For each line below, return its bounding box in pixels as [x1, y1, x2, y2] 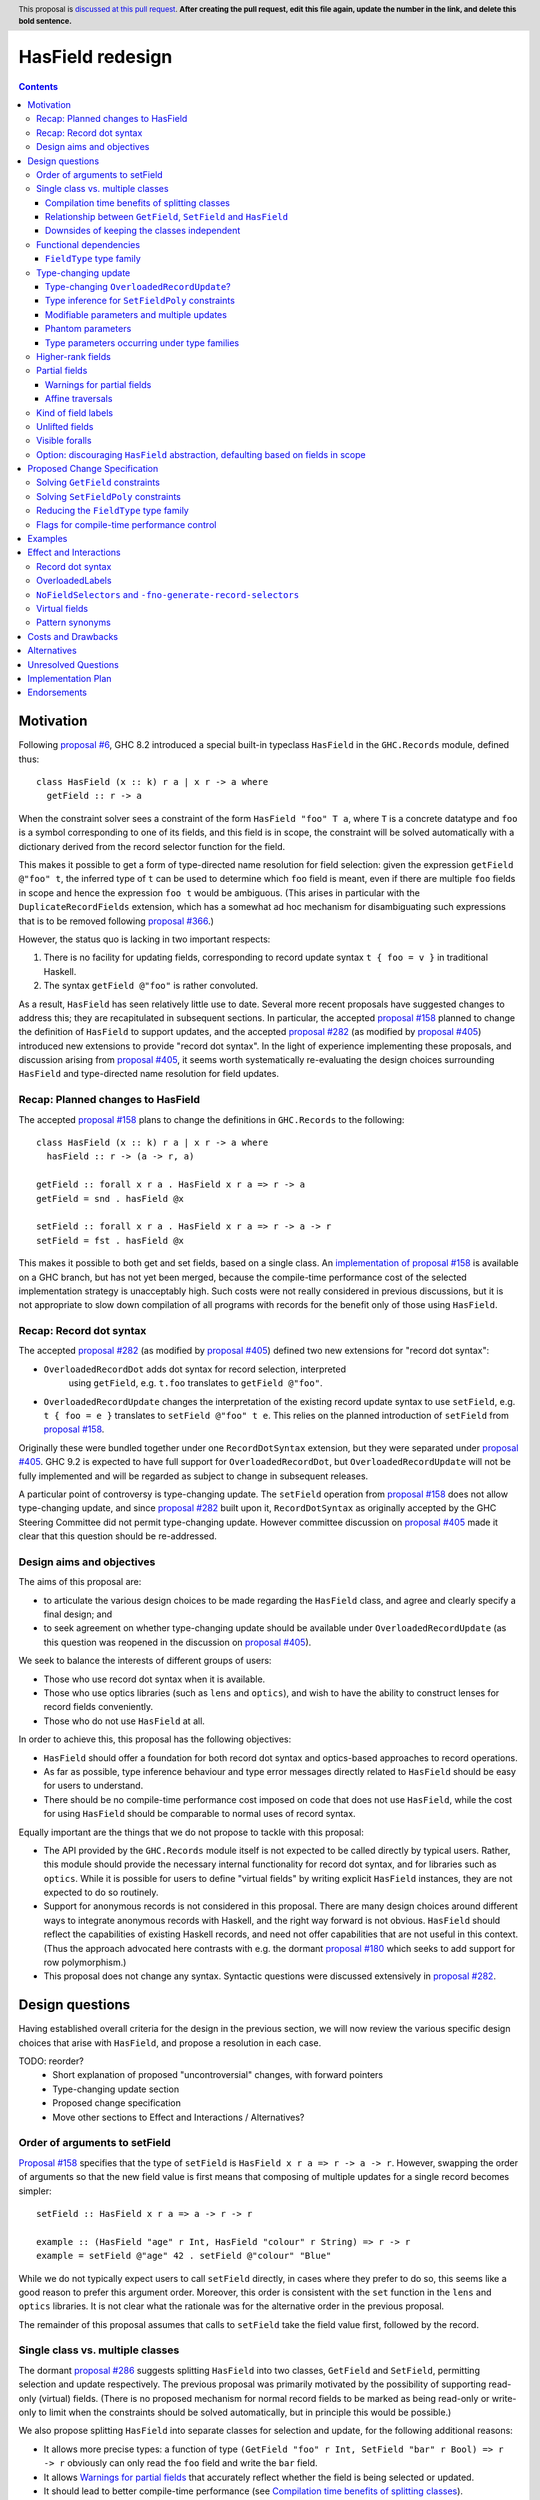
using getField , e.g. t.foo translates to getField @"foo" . [68, 1377, 323, 1389]
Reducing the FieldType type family [36, 505, 189, 517]
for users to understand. [43, 1780, 144, 1792]
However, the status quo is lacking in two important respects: [18, 933, 271, 945]
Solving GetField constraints [36, 476, 160, 489]
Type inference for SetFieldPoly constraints [45, 295, 235, 307]
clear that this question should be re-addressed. [18, 1530, 217, 1542]
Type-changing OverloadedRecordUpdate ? [45, 281, 231, 293]
